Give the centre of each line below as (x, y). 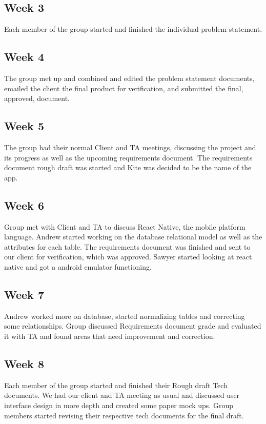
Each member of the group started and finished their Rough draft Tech (116, 385)
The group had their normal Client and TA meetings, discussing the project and (130, 147)
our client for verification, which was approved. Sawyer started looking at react (128, 257)
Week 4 (24, 57)
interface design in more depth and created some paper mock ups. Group (119, 405)
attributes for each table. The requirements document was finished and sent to (127, 246)
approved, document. (37, 98)
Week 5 (24, 126)
